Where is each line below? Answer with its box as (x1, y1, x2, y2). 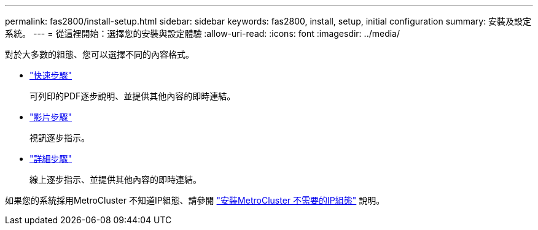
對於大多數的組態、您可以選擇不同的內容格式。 (5, 49, 194, 59)
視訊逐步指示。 (29, 132, 90, 143)
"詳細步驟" (29, 153, 72, 164)
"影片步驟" (29, 112, 72, 122)
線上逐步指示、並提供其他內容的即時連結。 (29, 174, 201, 185)
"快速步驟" (29, 70, 72, 80)
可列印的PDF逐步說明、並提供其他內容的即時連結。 (29, 91, 236, 101)
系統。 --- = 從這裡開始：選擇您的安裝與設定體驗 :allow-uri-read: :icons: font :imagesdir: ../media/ (5, 28, 400, 39)
